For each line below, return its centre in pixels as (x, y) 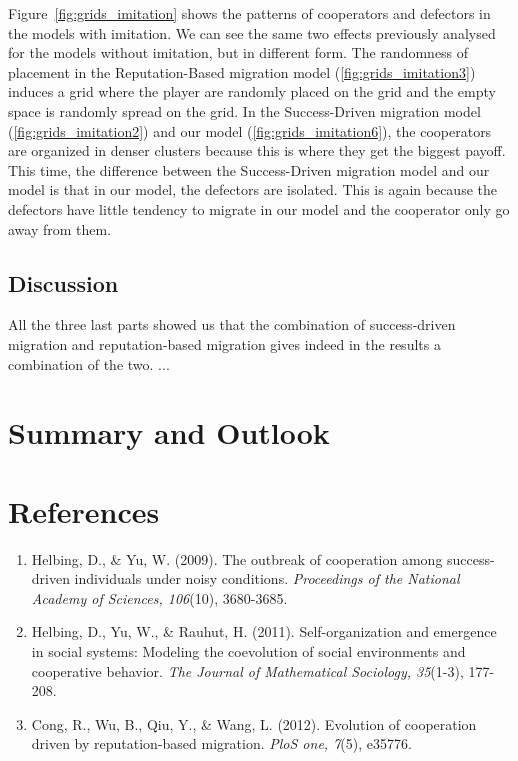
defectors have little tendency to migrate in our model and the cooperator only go (259, 208)
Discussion (63, 282)
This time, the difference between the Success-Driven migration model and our (249, 169)
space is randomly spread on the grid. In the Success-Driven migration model (244, 110)
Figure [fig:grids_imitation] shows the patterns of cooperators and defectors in (249, 13)
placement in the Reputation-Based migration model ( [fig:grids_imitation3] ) (242, 71)
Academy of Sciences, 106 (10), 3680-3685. (159, 597)
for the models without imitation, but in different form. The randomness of (238, 52)
